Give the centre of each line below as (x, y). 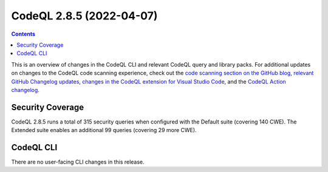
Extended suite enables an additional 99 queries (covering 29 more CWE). (104, 130)
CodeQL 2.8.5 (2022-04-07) (84, 16)
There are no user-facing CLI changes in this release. (78, 162)
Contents (23, 34)
